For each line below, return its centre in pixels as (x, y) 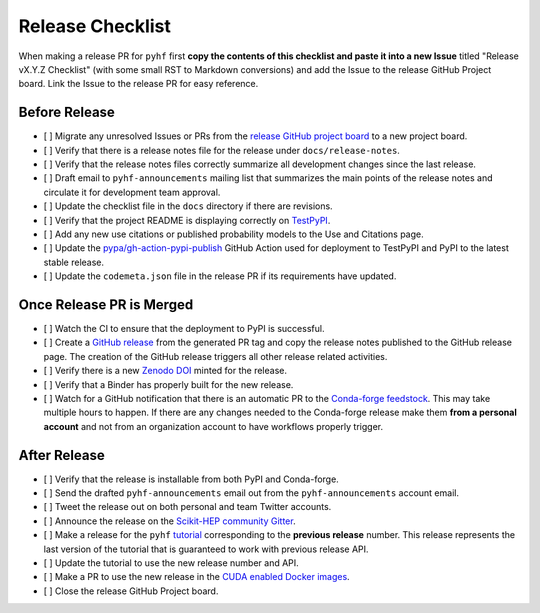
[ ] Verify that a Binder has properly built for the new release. (168, 384)
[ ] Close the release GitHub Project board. (131, 591)
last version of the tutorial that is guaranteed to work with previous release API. (206, 549)
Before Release (66, 112)
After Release (61, 455)
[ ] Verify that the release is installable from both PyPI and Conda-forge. (191, 479)
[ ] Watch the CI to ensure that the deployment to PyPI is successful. (184, 329)
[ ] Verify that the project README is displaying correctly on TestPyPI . (187, 220)
